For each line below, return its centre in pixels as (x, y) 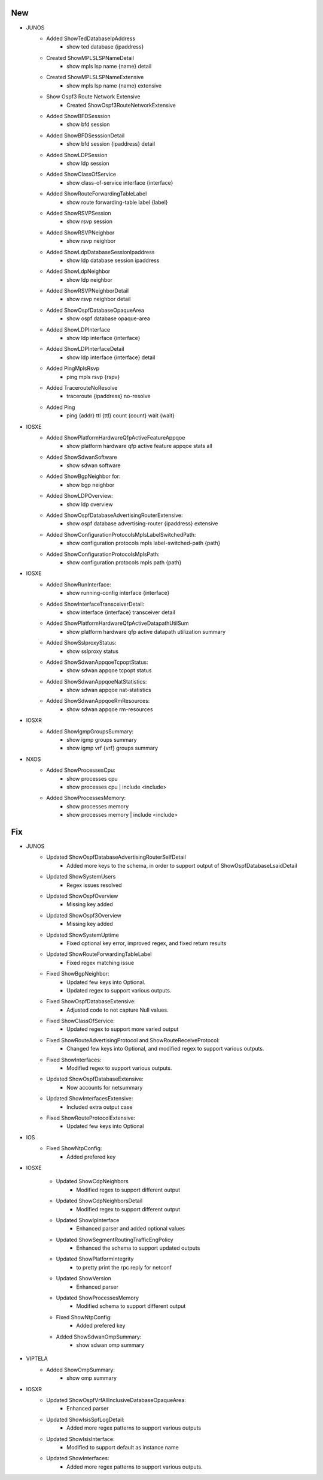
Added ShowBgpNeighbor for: (83, 476)
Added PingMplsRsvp (73, 368)
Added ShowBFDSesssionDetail (86, 136)
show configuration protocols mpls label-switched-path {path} (144, 543)
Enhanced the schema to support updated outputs (138, 1248)
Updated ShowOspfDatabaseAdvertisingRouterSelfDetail (116, 857)
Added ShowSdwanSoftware (82, 457)
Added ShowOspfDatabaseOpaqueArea (95, 310)
